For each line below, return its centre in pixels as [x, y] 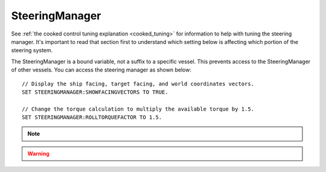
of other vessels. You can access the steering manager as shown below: [101, 70]
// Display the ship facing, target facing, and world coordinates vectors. [138, 84]
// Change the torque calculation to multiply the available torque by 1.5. [138, 109]
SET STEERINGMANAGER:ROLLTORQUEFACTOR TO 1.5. [92, 118]
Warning [38, 153]
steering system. [32, 51]
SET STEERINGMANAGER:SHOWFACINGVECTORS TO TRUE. [95, 92]
